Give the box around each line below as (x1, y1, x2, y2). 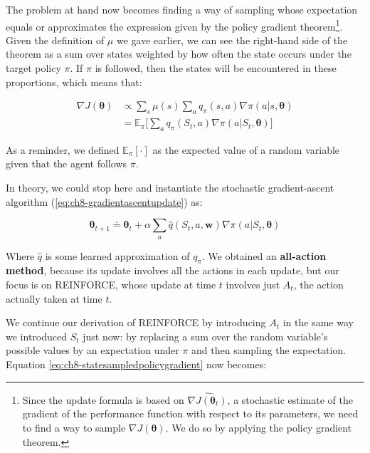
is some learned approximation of (45, 248, 190, 263)
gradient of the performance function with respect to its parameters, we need (22, 406, 359, 421)
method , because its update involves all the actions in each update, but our (6, 263, 339, 278)
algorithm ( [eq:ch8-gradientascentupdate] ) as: (6, 194, 203, 209)
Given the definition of (6, 32, 105, 47)
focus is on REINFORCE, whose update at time (6, 277, 216, 292)
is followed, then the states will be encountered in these (95, 61, 337, 75)
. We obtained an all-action (201, 248, 327, 263)
